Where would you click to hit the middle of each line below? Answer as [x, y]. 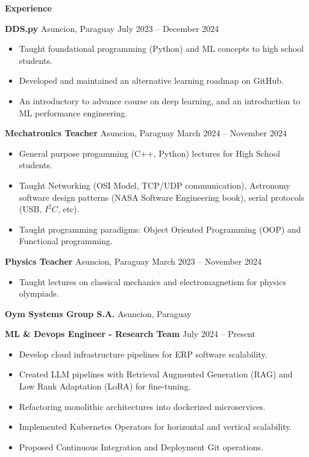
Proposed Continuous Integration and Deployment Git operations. [141, 446]
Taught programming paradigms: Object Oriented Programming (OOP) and [160, 229]
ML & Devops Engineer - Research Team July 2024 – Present [130, 334]
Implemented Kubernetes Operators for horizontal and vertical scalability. [155, 427]
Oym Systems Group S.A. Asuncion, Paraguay [98, 313]
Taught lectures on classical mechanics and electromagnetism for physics [152, 281]
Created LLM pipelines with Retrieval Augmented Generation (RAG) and [156, 374]
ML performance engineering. [73, 112]
